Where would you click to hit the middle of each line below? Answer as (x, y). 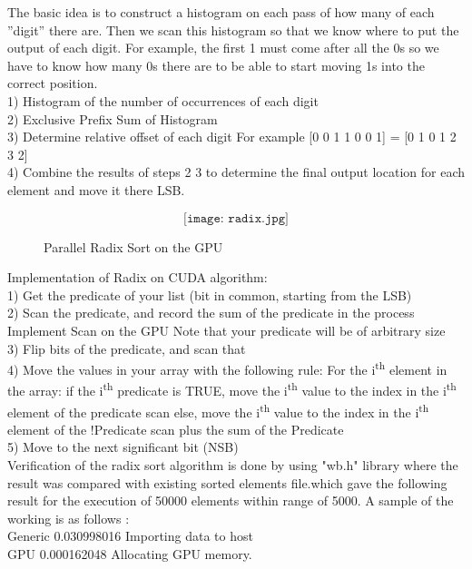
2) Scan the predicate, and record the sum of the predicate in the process (211, 313)
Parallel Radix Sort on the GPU (133, 246)
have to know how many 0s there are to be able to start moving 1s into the (216, 65)
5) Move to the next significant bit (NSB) (123, 447)
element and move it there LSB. (96, 189)
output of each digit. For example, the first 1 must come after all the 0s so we (223, 48)
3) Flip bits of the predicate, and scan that (127, 348)
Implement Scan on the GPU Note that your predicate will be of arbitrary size (226, 330)
